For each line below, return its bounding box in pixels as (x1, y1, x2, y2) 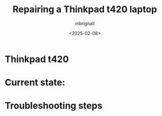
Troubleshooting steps (5, 100, 103, 111)
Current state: (5, 77, 66, 89)
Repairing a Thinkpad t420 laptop (12, 4, 157, 15)
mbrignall (75, 20, 95, 26)
